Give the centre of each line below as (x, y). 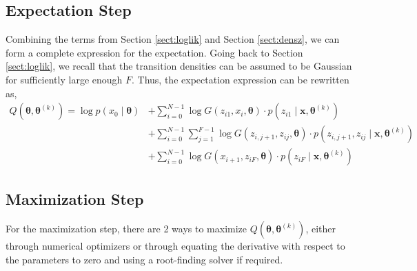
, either (321, 229)
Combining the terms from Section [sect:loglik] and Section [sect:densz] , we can (173, 39)
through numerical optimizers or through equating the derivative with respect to (175, 246)
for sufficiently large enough (64, 79)
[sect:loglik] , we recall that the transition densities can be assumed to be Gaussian (179, 66)
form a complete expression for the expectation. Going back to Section (154, 52)
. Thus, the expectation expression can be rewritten (241, 79)
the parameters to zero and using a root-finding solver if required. (144, 260)
